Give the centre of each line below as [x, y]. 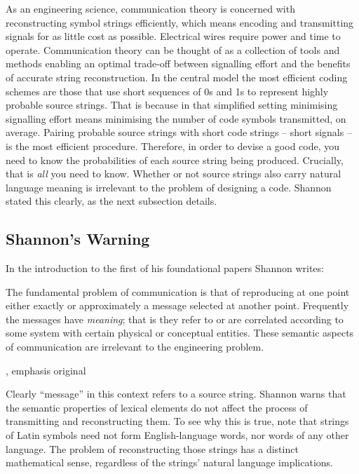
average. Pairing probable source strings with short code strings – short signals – [179, 132]
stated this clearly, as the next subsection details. [111, 201]
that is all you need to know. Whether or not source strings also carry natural [174, 174]
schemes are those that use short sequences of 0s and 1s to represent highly [167, 91]
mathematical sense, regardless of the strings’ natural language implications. [169, 462]
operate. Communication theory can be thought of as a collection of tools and [173, 49]
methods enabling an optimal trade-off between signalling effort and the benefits [178, 63]
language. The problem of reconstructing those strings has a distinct [152, 448]
